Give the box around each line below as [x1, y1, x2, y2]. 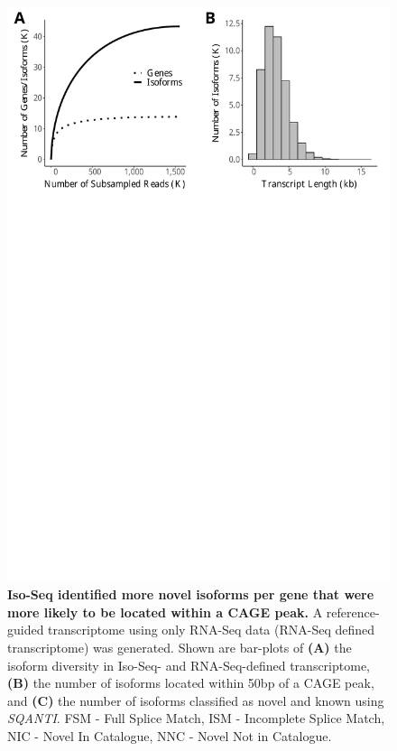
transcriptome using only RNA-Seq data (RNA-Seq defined [48, 620, 375, 639]
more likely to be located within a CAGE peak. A [7, 602, 323, 621]
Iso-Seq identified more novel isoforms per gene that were [7, 585, 374, 604]
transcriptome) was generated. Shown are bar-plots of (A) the [7, 637, 352, 656]
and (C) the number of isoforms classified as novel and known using [7, 691, 384, 709]
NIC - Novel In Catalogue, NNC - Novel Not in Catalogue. [7, 726, 332, 745]
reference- [326, 602, 380, 621]
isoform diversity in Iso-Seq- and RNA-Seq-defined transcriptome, [7, 655, 370, 674]
